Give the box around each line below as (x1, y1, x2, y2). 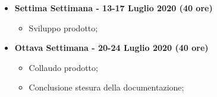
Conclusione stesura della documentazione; (29, 81, 184, 93)
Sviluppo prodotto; (29, 21, 98, 34)
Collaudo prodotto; (29, 61, 98, 73)
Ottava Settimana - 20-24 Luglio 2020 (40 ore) (14, 41, 209, 54)
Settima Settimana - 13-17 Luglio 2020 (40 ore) (14, 2, 213, 14)
